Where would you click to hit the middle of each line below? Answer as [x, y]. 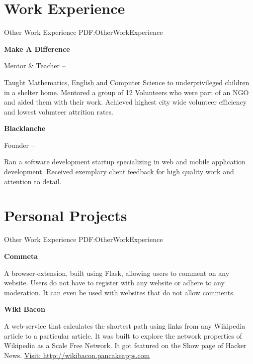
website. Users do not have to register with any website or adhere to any [114, 283]
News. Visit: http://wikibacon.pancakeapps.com [77, 355]
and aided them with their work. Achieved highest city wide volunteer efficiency [126, 102]
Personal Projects [66, 215]
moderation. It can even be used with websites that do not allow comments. [120, 292]
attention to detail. [33, 181]
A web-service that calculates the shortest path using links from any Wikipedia [125, 325]
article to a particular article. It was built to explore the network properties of [123, 335]
